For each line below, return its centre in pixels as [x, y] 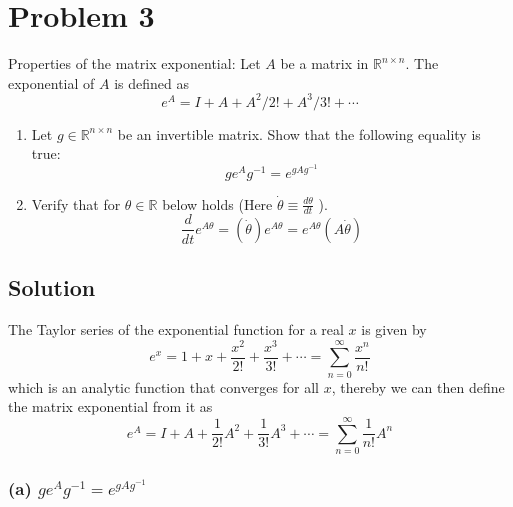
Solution [52, 287]
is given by [394, 329]
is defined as [151, 82]
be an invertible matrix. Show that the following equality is [299, 133]
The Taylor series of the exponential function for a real [176, 329]
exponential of [51, 82]
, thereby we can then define [418, 386]
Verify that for [76, 203]
